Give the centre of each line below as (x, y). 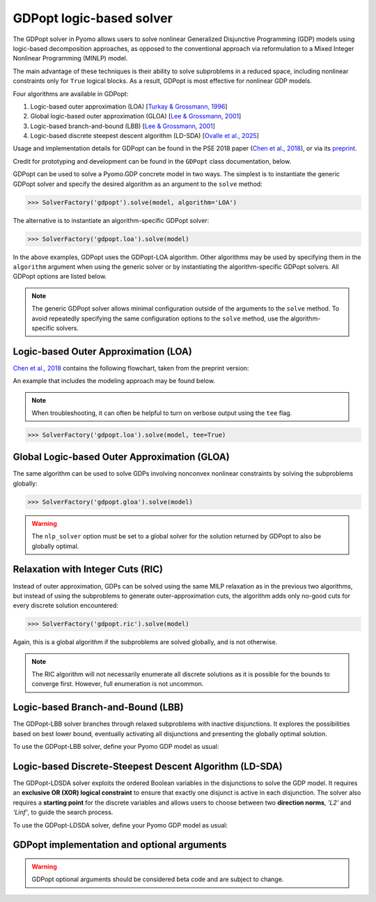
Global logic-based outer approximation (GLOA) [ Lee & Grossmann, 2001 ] (136, 116)
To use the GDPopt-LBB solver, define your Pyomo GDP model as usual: (116, 747)
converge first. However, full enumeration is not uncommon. (118, 684)
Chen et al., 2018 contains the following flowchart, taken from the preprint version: (131, 368)
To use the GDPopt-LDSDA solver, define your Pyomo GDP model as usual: (120, 825)
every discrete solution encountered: (65, 605)
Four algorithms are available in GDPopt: (71, 93)
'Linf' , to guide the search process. (63, 812)
